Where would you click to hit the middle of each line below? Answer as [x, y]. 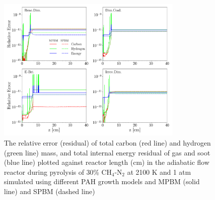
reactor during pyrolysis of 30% [52, 172]
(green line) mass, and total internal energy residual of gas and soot [107, 152]
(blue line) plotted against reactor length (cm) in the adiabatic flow [107, 162]
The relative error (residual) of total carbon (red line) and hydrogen [107, 142]
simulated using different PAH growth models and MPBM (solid [102, 181]
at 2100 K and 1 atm [159, 172]
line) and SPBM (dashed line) [50, 191]
